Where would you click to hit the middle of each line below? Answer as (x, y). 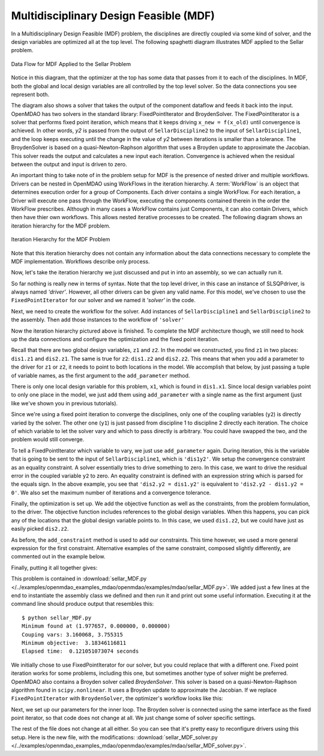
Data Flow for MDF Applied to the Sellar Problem (71, 64)
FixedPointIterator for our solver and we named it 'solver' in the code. (103, 300)
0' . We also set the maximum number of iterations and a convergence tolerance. (111, 492)
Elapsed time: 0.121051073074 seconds (80, 651)
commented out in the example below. (58, 557)
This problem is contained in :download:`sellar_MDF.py (79, 579)
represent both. (30, 94)
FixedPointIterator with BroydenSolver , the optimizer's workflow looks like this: (117, 698)
